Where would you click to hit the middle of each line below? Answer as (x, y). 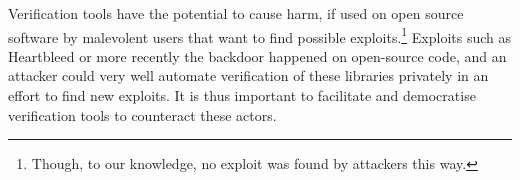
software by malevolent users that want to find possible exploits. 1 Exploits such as (260, 35)
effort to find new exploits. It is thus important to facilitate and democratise (242, 95)
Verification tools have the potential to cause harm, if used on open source (236, 13)
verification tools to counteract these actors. (142, 114)
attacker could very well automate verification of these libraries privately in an (248, 75)
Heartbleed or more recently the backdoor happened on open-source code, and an (257, 55)
